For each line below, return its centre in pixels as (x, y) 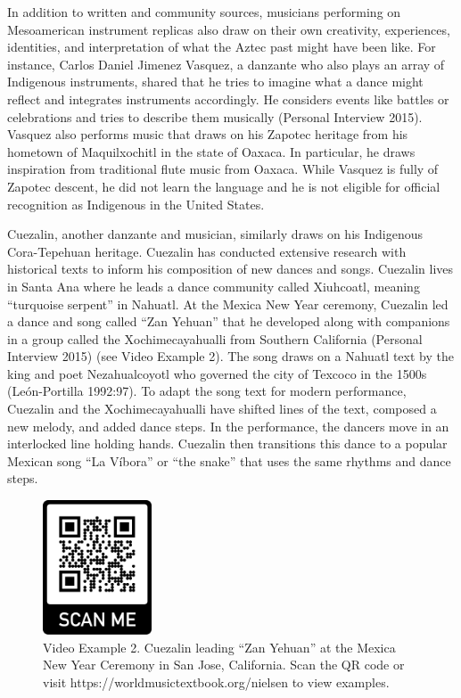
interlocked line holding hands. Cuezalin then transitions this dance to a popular (227, 443)
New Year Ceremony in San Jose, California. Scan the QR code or (224, 665)
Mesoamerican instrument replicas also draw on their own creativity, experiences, (229, 29)
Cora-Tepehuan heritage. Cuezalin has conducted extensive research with (207, 251)
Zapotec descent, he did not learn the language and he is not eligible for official (224, 186)
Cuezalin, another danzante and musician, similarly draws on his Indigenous (215, 234)
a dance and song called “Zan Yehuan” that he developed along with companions (229, 321)
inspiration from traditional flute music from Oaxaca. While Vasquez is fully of (223, 169)
